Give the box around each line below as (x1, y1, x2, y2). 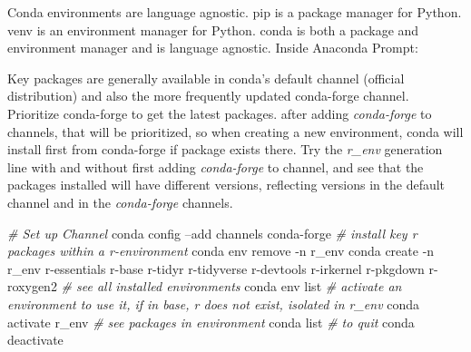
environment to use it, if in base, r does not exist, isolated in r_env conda (7, 294, 420, 313)
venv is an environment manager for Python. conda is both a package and (7, 20, 419, 39)
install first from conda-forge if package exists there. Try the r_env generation (7, 140, 443, 159)
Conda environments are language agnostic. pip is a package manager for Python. (7, 3, 462, 21)
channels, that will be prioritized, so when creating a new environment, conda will (7, 122, 464, 141)
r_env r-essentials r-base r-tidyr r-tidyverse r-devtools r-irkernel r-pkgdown (7, 259, 425, 278)
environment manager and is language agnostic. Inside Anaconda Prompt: (7, 38, 418, 57)
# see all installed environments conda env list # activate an (61, 277, 402, 296)
